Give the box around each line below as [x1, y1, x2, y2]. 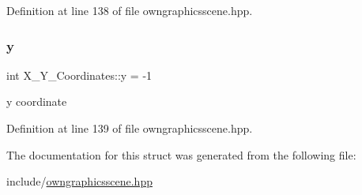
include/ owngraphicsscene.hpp [6, 173, 153, 189]
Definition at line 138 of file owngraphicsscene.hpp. [6, 2, 253, 18]
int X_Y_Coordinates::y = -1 [6, 66, 153, 83]
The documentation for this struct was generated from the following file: [6, 146, 356, 163]
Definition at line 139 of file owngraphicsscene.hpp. [6, 120, 253, 136]
